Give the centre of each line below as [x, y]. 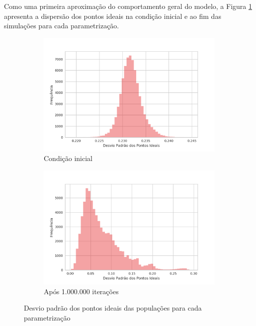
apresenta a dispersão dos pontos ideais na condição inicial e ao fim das [113, 16]
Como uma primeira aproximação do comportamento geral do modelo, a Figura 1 [128, 6]
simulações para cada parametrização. [62, 26]
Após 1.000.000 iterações [81, 291]
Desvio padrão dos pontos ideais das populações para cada [113, 308]
